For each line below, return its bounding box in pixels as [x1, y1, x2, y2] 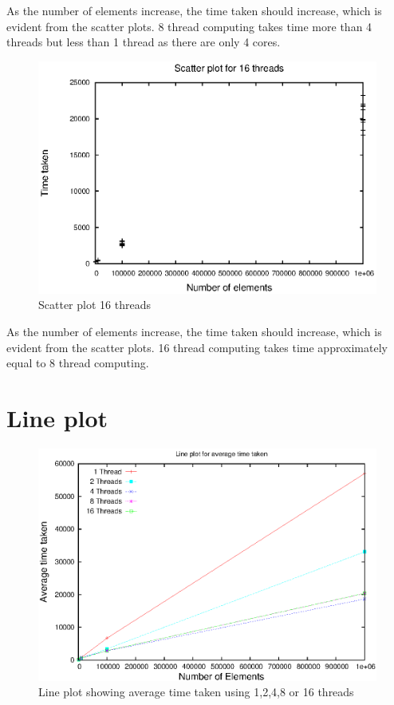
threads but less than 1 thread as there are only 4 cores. [6, 34, 281, 50]
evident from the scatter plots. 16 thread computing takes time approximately [6, 339, 388, 355]
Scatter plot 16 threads [38, 296, 151, 313]
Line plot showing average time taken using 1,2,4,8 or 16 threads [38, 683, 354, 700]
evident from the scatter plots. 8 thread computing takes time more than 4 [6, 18, 372, 34]
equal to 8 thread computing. [6, 354, 149, 371]
